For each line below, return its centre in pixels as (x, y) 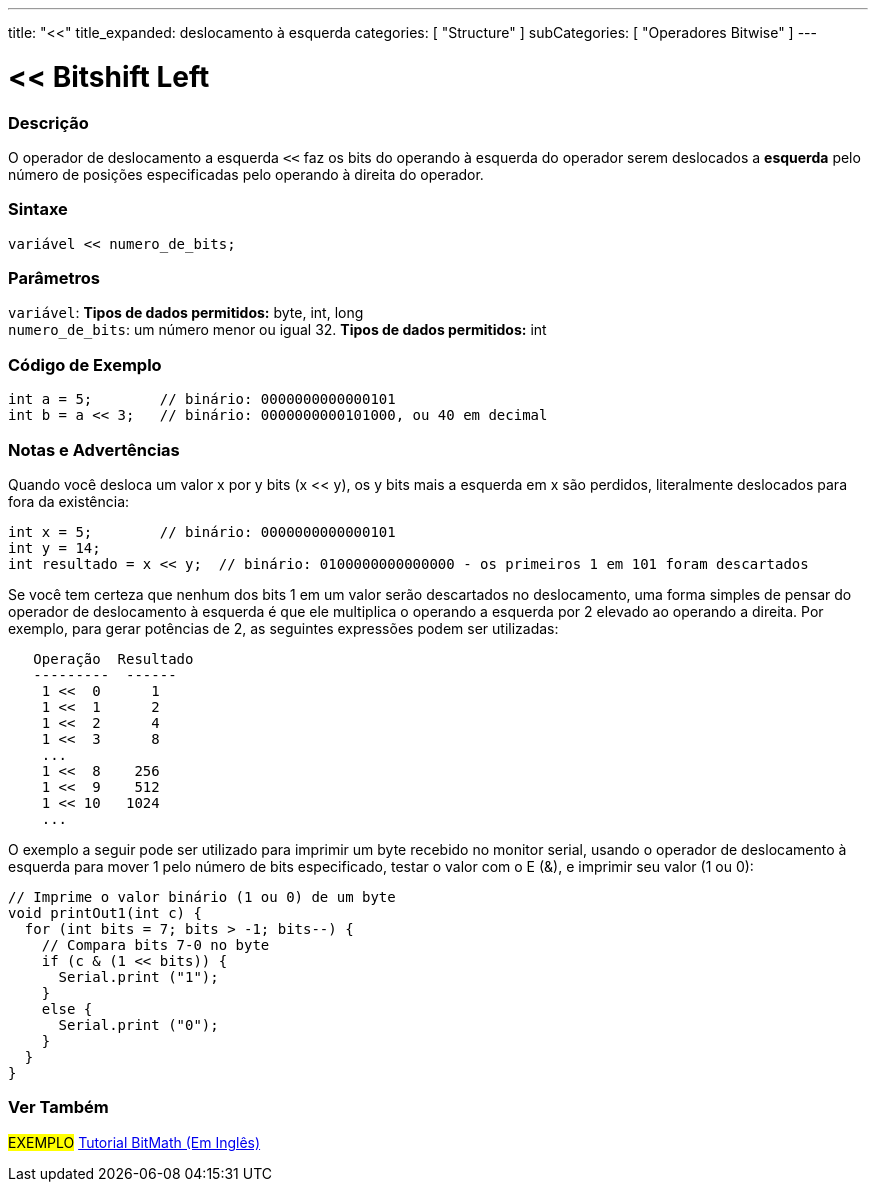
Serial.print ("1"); (138, 976)
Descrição (48, 122)
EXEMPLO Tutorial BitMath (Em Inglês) (134, 1142)
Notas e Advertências (94, 449)
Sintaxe (38, 209)
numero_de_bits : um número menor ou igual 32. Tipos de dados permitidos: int (277, 330)
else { (67, 1008)
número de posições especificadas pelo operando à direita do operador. (246, 174)
